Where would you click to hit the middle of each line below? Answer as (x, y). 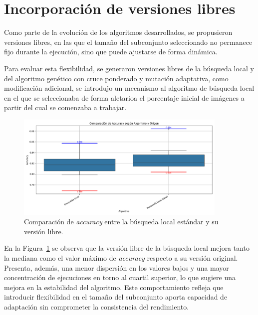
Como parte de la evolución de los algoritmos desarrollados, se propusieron (118, 32)
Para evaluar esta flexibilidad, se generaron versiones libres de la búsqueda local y (129, 68)
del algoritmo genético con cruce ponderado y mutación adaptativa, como (116, 78)
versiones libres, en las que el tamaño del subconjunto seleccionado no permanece (128, 42)
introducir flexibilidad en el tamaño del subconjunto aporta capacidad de (116, 297)
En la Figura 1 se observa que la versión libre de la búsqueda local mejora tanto (127, 248)
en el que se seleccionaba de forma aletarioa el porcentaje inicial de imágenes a (124, 97)
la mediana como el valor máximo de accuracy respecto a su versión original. (121, 258)
